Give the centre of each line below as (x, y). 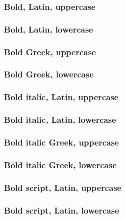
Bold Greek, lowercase (49, 74)
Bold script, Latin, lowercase (62, 210)
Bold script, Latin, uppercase (63, 187)
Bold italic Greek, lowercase (60, 164)
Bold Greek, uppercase (50, 52)
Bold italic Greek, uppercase (62, 142)
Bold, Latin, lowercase (49, 29)
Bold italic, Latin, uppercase (61, 97)
